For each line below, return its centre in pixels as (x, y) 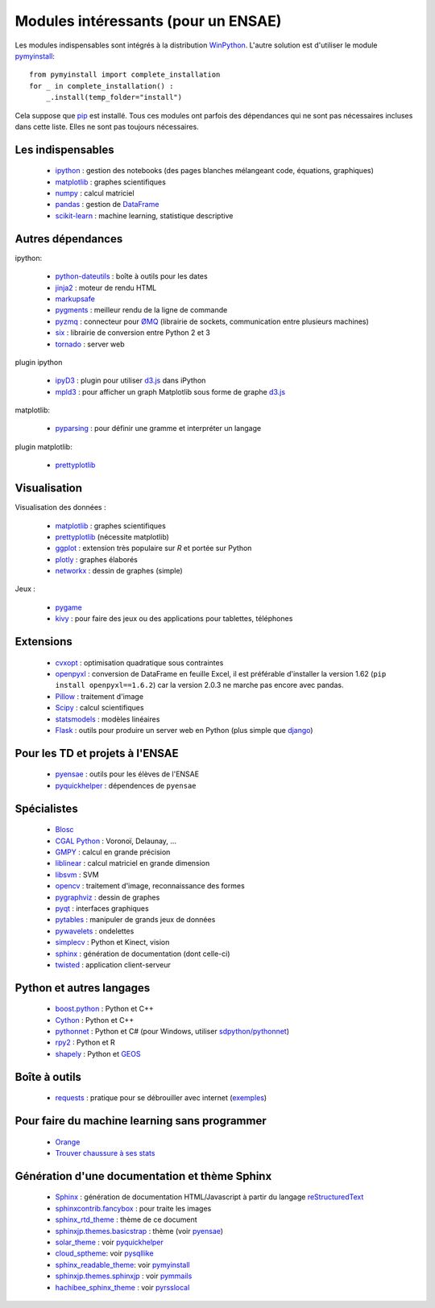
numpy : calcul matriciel (95, 193)
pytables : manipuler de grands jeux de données (135, 920)
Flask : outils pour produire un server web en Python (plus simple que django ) (184, 731)
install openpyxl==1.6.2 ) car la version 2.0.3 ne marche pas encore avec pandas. (199, 685)
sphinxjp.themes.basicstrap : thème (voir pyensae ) (139, 1231)
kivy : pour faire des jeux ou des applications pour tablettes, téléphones (174, 619)
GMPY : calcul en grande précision (113, 852)
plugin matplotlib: (43, 446)
